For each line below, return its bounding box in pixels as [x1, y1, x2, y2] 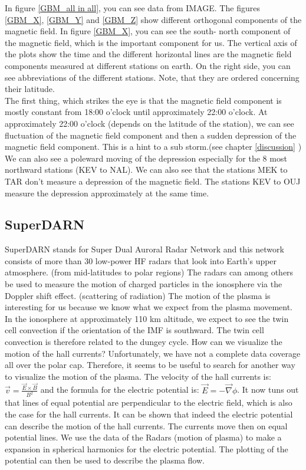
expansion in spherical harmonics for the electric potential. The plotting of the [5, 442, 288, 455]
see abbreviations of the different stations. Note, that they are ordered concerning [5, 71, 300, 83]
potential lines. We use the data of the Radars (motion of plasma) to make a [5, 431, 282, 443]
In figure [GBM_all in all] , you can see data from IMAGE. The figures [5, 2, 260, 14]
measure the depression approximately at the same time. [5, 186, 209, 199]
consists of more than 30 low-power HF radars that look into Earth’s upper [5, 254, 277, 267]
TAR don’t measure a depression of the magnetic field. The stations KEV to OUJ [5, 175, 301, 187]
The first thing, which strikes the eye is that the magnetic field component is [5, 94, 282, 106]
